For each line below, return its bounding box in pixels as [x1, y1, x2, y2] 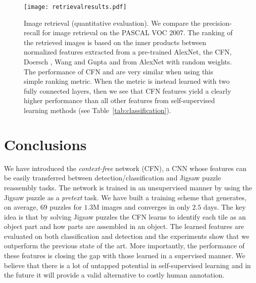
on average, [4, 202, 38, 212]
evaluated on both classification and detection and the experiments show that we [4, 230, 250, 241]
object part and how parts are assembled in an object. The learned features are [4, 221, 244, 231]
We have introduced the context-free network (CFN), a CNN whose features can [4, 163, 247, 173]
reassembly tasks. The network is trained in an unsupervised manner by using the [4, 182, 252, 192]
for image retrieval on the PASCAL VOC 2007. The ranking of [42, 27, 233, 38]
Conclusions [4, 134, 87, 154]
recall [24, 27, 40, 38]
